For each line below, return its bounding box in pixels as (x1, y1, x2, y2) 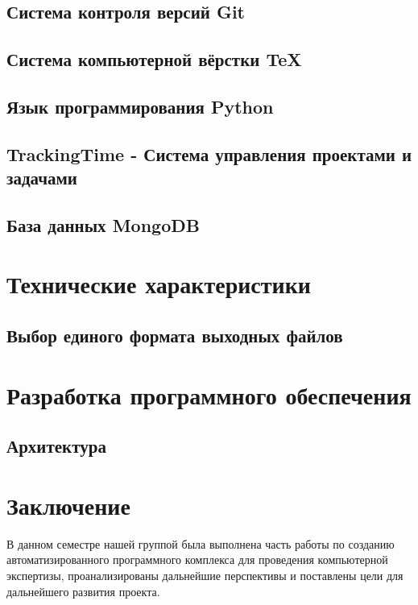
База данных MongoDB (6, 212, 200, 237)
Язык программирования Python (6, 93, 274, 118)
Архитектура (6, 433, 106, 458)
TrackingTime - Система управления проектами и (6, 141, 412, 166)
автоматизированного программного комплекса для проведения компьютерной (6, 551, 388, 568)
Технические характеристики (6, 267, 311, 300)
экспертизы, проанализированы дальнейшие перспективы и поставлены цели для (6, 566, 404, 583)
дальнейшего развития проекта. (6, 582, 160, 599)
